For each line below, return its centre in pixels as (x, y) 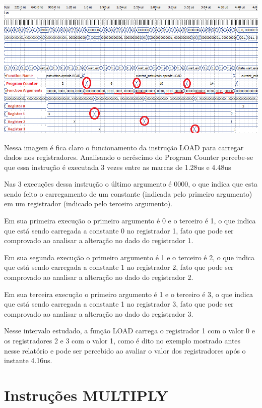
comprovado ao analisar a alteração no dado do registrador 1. (99, 240)
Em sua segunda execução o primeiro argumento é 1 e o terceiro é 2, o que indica (129, 257)
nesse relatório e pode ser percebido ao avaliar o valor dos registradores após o (125, 350)
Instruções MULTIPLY (86, 395)
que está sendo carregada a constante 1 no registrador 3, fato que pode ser (119, 304)
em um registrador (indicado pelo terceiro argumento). (88, 203)
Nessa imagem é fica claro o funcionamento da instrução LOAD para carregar (124, 147)
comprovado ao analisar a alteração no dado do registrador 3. (99, 313)
